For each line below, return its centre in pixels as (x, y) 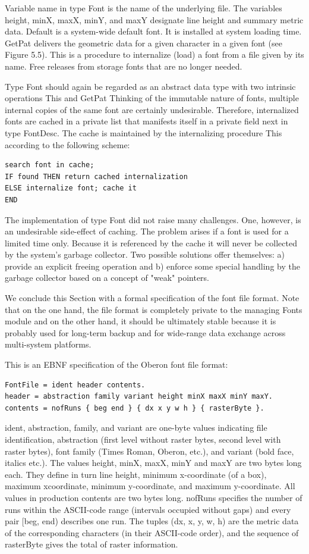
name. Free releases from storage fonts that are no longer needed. (124, 66)
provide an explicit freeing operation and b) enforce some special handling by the (152, 266)
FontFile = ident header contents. (75, 385)
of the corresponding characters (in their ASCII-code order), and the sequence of (152, 532)
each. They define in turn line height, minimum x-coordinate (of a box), (136, 474)
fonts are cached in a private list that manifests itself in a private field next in (146, 121)
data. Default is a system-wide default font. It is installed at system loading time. (153, 31)
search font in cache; (50, 165)
